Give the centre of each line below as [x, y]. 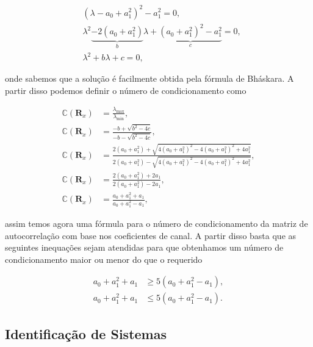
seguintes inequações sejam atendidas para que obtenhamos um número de [144, 247]
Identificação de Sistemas [86, 333]
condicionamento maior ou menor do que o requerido [104, 259]
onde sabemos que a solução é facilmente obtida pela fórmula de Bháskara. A [149, 78]
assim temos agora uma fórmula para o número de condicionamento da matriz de [156, 224]
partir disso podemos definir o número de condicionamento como [126, 90]
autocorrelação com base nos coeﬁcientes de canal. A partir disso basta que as [151, 235]
